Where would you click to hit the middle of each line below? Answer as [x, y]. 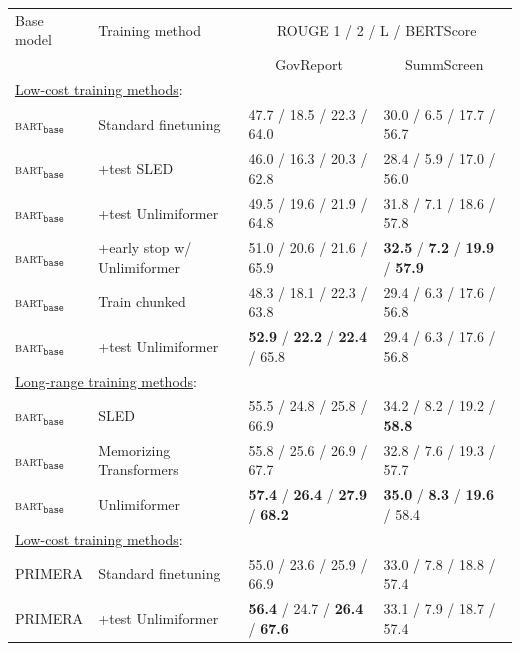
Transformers [138, 469]
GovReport [309, 64]
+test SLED [136, 168]
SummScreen [444, 64]
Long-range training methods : [106, 380]
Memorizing [134, 449]
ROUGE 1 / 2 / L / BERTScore [376, 29]
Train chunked [142, 301]
